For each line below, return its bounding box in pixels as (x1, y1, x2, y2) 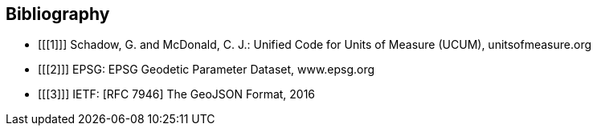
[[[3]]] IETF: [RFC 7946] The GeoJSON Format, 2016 (38, 87, 316, 102)
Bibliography (6, 4, 110, 24)
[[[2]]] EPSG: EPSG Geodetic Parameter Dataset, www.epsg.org (38, 62, 375, 77)
